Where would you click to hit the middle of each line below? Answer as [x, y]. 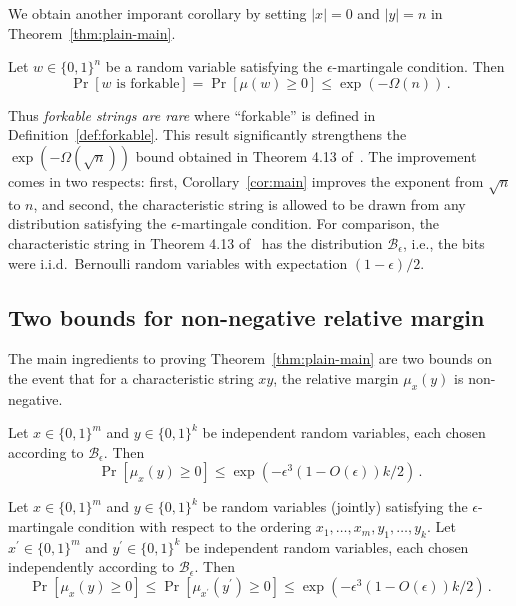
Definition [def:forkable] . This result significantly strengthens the [207, 134]
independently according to [91, 566]
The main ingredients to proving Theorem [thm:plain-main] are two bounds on [250, 358]
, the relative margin [336, 377]
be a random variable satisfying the [214, 66]
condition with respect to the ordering [195, 526]
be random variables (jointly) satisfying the [335, 506]
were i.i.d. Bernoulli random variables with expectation [178, 262]
